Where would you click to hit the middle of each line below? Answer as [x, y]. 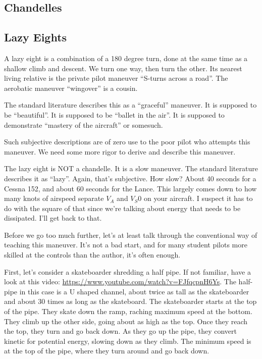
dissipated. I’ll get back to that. [53, 218]
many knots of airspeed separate [54, 198]
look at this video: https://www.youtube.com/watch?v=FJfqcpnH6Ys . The [120, 281]
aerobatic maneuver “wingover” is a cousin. [71, 88]
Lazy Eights [36, 37]
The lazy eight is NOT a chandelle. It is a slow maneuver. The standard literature [131, 168]
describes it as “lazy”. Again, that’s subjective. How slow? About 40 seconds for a [130, 178]
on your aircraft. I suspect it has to [198, 198]
